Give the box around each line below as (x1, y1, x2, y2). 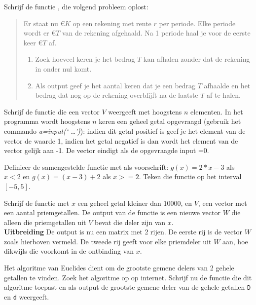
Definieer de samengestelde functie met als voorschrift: (4, 161, 169, 172)
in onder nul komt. (35, 63, 92, 74)
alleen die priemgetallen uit (4, 217, 86, 227)
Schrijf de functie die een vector (4, 106, 100, 116)
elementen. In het (190, 106, 243, 116)
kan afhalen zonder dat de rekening (144, 54, 250, 64)
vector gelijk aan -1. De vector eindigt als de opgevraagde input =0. (4, 145, 209, 155)
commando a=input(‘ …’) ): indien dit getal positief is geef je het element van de (4, 125, 246, 136)
